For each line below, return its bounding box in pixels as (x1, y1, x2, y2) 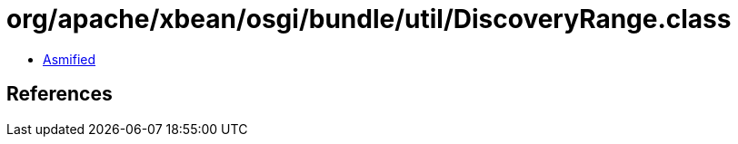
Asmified (43, 51, 96, 67)
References (6, 82, 113, 106)
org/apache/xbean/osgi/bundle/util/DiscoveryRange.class (6, 4, 732, 34)
